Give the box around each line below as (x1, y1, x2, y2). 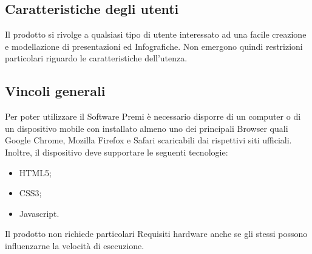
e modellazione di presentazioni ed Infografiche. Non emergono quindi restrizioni (5, 39, 303, 52)
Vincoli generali (5, 81, 106, 100)
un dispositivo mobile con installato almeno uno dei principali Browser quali (5, 122, 288, 134)
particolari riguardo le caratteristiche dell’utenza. (5, 52, 188, 64)
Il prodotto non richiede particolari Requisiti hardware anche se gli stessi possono (5, 227, 308, 240)
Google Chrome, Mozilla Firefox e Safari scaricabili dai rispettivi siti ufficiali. (5, 134, 292, 146)
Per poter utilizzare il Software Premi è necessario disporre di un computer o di (5, 110, 301, 123)
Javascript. (19, 207, 59, 219)
